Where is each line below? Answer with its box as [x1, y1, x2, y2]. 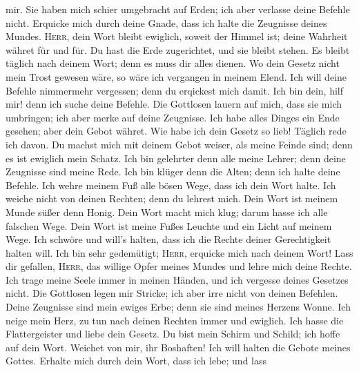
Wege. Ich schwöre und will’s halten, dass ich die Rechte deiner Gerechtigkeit [6, 232, 331, 246]
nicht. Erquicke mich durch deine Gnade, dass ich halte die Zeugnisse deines [6, 15, 327, 30]
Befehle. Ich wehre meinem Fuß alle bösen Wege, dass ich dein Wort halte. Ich [6, 177, 336, 192]
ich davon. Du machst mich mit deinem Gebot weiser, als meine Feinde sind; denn [6, 137, 353, 151]
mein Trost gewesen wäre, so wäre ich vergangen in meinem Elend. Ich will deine [6, 69, 347, 84]
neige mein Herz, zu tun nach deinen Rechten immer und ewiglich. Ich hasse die [6, 313, 344, 327]
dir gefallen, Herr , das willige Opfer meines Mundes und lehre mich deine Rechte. [6, 259, 352, 273]
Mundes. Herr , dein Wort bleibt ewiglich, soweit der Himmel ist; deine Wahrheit [6, 29, 348, 43]
